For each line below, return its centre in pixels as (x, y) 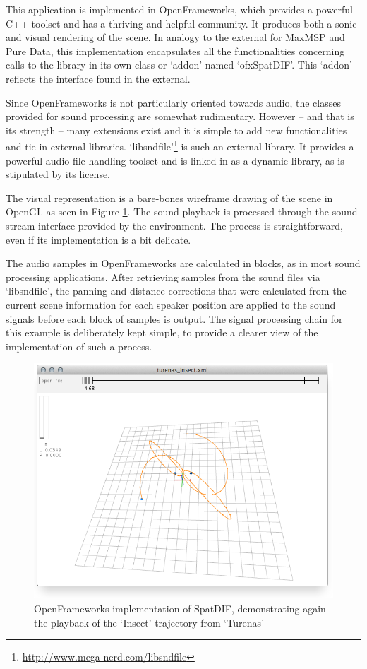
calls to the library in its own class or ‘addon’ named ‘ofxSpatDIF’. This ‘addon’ (179, 65)
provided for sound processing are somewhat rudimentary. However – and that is (180, 116)
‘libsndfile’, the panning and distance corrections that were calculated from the (176, 291)
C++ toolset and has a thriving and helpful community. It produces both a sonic (181, 23)
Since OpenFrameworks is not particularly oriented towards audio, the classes (173, 102)
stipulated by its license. (58, 174)
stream (20, 225)
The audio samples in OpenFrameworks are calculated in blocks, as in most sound (183, 263)
